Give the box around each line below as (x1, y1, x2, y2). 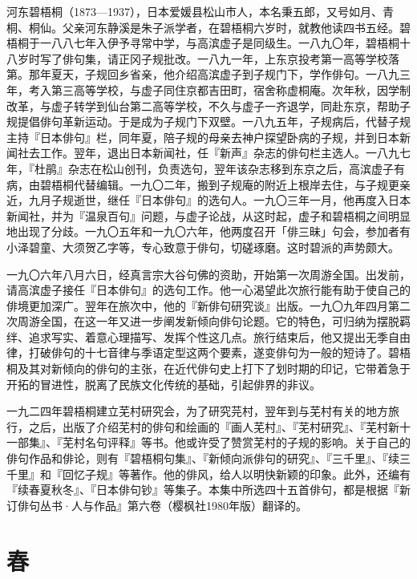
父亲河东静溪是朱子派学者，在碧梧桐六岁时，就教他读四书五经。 (62, 18, 399, 35)
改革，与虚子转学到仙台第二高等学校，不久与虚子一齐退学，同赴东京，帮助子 (6, 97, 411, 114)
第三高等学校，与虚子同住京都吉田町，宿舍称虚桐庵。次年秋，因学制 (51, 81, 411, 98)
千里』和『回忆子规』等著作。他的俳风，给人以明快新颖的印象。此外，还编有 (6, 465, 411, 482)
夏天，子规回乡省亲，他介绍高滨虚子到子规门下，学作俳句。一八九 (51, 66, 399, 83)
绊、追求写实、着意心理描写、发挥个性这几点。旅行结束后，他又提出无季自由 (6, 328, 411, 345)
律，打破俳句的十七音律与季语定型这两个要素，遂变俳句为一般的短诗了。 (6, 344, 388, 361)
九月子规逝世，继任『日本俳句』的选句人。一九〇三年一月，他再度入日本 (28, 192, 411, 209)
